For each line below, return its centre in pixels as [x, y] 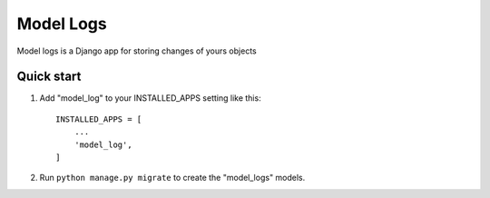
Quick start [49, 77]
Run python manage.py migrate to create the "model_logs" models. [172, 178]
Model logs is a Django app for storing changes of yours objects [137, 51]
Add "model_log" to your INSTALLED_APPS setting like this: [151, 98]
